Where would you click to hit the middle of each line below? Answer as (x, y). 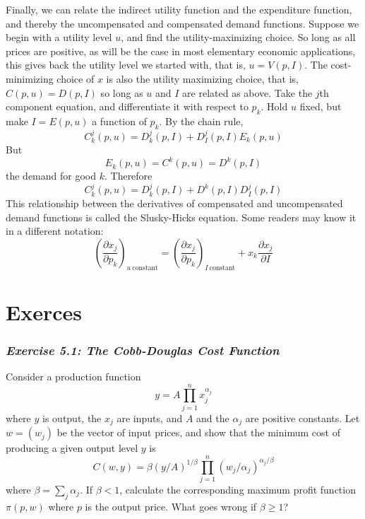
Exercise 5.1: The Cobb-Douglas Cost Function (143, 350)
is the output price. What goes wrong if (171, 506)
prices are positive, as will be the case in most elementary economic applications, (181, 51)
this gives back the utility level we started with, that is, (126, 65)
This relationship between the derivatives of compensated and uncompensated (174, 203)
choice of (76, 78)
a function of (119, 121)
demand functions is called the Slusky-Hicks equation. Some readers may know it (181, 217)
